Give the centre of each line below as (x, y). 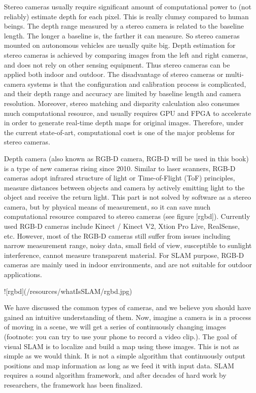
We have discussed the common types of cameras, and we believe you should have (128, 307)
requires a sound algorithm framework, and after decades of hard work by (115, 375)
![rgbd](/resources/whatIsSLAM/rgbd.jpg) (68, 291)
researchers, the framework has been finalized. (73, 384)
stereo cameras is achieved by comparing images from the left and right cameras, (126, 54)
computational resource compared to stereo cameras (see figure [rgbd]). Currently (127, 216)
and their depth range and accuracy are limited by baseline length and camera (123, 93)
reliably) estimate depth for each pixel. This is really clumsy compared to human (127, 16)
